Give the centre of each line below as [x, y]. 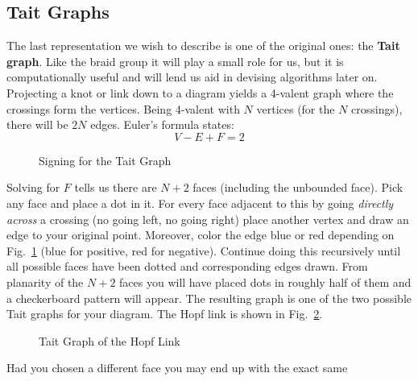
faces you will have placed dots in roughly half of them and [265, 282]
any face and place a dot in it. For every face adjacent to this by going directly [200, 203]
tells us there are [116, 187]
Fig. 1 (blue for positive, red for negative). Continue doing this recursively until [204, 250]
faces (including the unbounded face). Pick [298, 187]
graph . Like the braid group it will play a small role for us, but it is [175, 61]
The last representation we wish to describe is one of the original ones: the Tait [203, 46]
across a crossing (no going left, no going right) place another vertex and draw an [208, 219]
